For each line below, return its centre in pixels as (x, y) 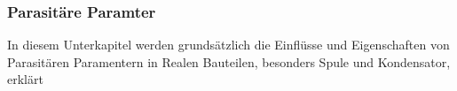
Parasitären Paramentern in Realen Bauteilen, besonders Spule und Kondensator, (229, 61)
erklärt (25, 79)
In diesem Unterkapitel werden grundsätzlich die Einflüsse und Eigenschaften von (228, 45)
